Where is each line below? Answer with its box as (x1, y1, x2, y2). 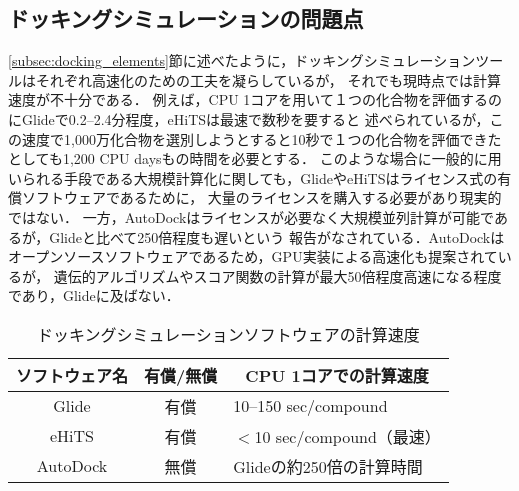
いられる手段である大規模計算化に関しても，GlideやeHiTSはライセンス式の (8, 167, 498, 188)
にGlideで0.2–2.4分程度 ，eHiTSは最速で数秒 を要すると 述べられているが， (8, 108, 490, 129)
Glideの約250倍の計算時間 (233, 454, 423, 478)
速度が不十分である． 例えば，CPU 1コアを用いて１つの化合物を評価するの (8, 89, 502, 110)
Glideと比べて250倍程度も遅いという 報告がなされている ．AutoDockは (49, 226, 505, 247)
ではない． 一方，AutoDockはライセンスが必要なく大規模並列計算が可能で (8, 206, 494, 227)
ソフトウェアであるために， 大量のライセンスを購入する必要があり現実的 (21, 187, 502, 208)
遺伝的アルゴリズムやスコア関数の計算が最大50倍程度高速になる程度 (53, 265, 502, 286)
